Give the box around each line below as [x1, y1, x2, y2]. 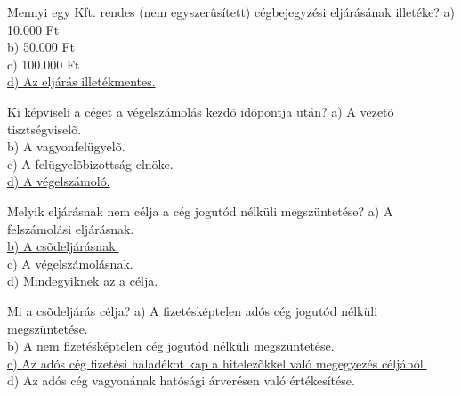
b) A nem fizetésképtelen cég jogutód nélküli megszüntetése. [7, 336, 335, 355]
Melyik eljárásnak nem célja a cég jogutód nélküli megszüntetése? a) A [7, 201, 393, 220]
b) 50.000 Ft [7, 37, 76, 56]
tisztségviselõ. [7, 119, 82, 138]
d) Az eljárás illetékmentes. [7, 72, 156, 91]
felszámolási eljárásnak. [7, 219, 134, 238]
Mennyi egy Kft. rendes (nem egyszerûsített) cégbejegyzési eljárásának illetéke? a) [7, 3, 455, 20]
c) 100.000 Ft [7, 54, 80, 73]
